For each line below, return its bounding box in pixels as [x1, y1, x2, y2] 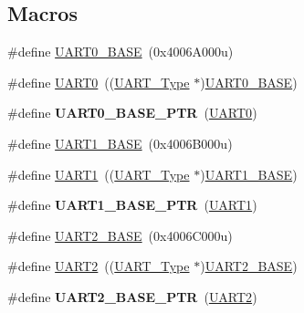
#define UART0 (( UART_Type [7, 72, 190, 91]
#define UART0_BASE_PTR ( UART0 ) [7, 103, 257, 122]
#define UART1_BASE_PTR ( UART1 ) [7, 195, 257, 214]
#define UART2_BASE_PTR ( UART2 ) [7, 287, 257, 306]
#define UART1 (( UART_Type [7, 164, 190, 183]
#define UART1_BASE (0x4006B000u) [7, 133, 233, 152]
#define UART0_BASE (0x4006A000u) [7, 42, 234, 61]
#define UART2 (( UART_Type [7, 256, 190, 276]
